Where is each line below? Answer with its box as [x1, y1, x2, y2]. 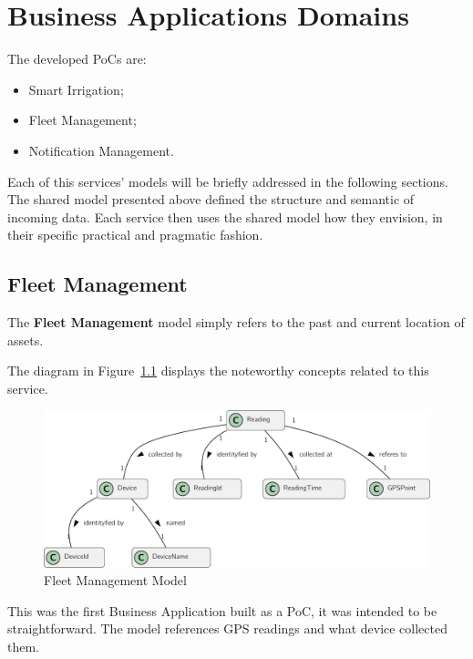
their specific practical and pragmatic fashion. [7, 225, 263, 244]
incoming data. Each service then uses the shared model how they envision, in [7, 207, 443, 226]
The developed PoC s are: [7, 49, 147, 68]
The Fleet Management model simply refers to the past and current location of [7, 313, 465, 332]
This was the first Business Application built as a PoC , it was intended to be [7, 601, 437, 620]
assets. [7, 330, 44, 349]
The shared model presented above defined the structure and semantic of [7, 190, 415, 209]
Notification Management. [28, 140, 174, 160]
